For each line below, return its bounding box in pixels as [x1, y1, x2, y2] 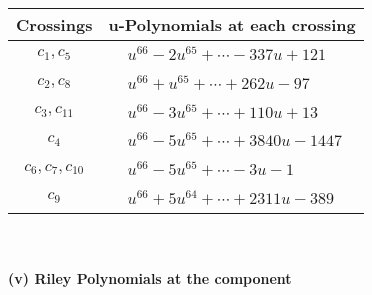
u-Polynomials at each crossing [108, 13, 356, 36]
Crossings [16, 13, 93, 36]
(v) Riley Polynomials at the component [8, 268, 292, 289]
